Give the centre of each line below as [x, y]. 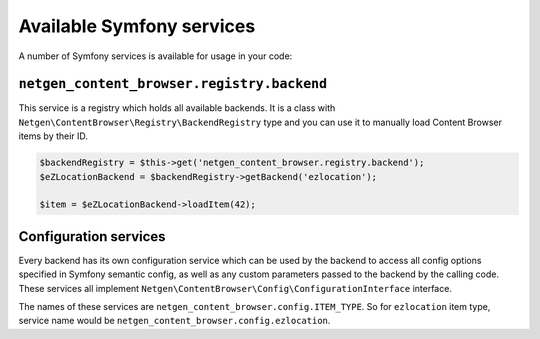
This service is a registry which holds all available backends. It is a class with [177, 108]
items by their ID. [53, 136]
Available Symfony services [137, 26]
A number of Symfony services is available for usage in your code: [155, 56]
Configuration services [92, 236]
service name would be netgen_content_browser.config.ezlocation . [174, 321]
